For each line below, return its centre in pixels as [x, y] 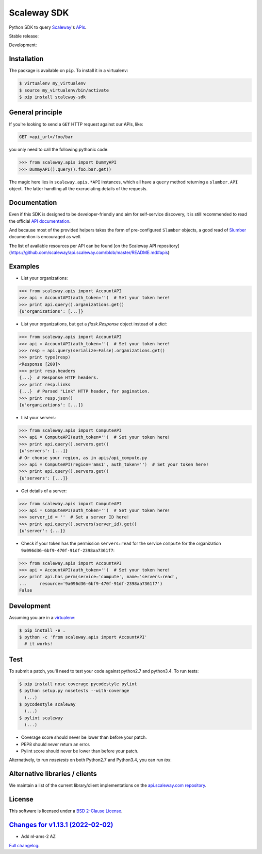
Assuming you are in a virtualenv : [42, 617]
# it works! [39, 644]
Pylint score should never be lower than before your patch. [80, 751]
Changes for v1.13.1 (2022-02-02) [61, 825]
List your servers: [39, 418]
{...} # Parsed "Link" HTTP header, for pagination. [84, 391]
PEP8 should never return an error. [56, 744]
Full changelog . [24, 845]
